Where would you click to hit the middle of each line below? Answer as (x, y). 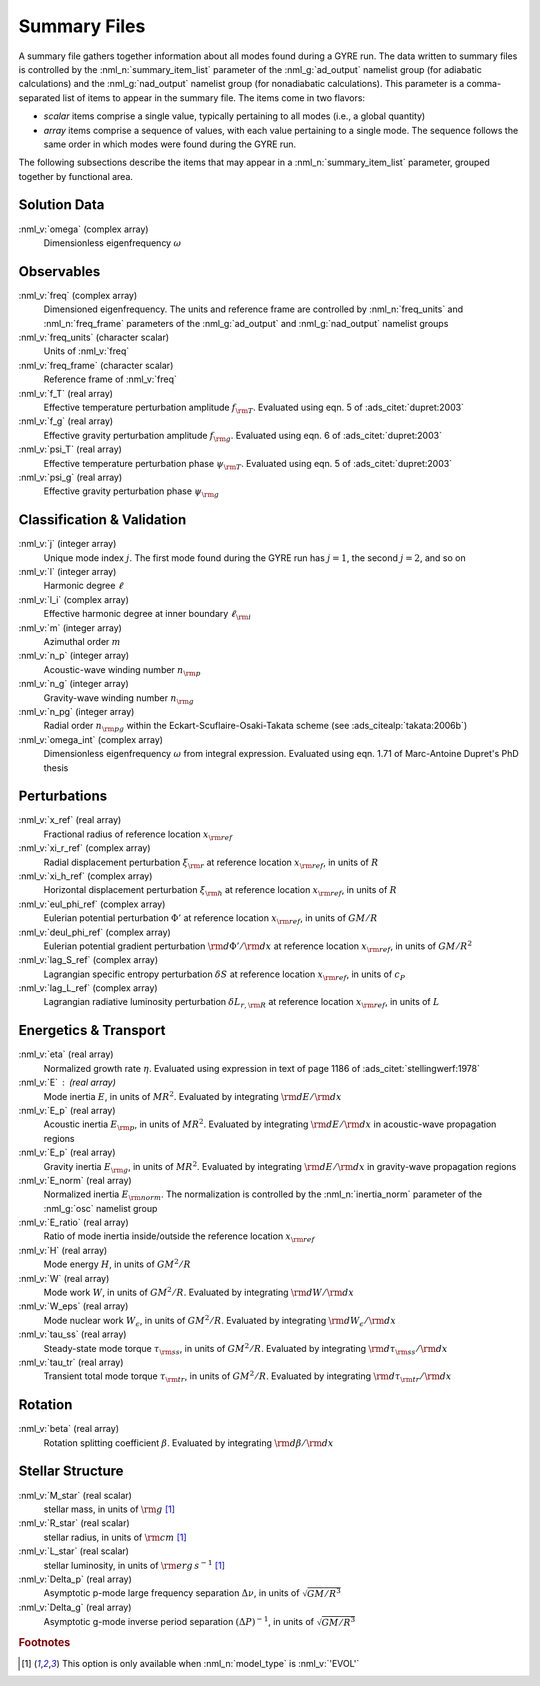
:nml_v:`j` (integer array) (67, 544)
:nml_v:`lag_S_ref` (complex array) (88, 960)
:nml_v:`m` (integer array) (70, 627)
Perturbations (63, 796)
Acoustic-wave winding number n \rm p (122, 670)
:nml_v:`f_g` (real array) (66, 421)
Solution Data (61, 205)
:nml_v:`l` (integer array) (67, 572)
